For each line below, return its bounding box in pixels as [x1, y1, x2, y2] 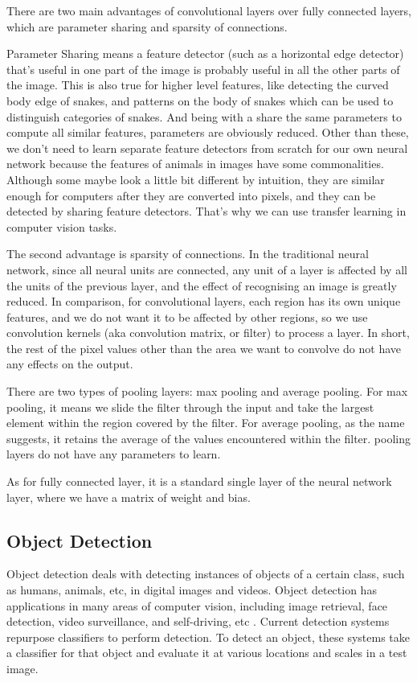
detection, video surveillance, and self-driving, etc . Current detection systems [6, 613, 390, 630]
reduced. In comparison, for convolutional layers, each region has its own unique [6, 293, 401, 310]
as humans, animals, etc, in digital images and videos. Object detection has [6, 581, 377, 598]
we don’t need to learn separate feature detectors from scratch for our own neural [6, 139, 408, 156]
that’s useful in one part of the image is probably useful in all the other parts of [6, 60, 400, 77]
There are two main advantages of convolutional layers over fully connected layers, [6, 2, 411, 18]
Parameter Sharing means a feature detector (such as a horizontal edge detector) [6, 45, 404, 62]
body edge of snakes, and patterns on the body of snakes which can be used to [6, 92, 394, 109]
